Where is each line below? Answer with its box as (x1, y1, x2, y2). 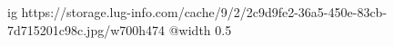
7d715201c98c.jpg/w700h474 (7, 20, 166, 39)
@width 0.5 (168, 20, 232, 39)
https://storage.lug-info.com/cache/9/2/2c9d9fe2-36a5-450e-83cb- (21, 3, 388, 21)
